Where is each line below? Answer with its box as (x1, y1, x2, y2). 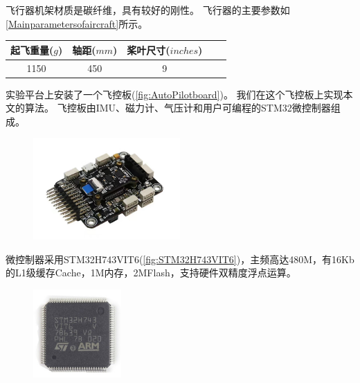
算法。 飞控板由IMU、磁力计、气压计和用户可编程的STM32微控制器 (24, 100, 331, 115)
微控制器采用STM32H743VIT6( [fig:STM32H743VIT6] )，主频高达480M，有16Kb (6, 251, 354, 266)
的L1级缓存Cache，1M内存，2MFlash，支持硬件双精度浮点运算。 (6, 265, 296, 280)
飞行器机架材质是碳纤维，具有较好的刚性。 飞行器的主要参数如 (6, 3, 290, 17)
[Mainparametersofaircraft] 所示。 (6, 16, 148, 30)
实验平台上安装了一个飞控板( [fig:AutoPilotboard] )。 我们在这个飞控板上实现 (6, 87, 343, 101)
